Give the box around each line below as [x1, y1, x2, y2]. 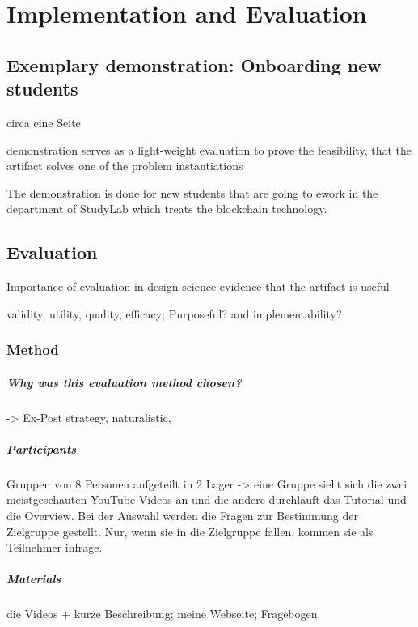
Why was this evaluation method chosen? [6, 373, 242, 390]
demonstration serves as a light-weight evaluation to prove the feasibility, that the [6, 141, 412, 158]
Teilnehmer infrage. [6, 539, 103, 556]
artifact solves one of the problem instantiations [6, 157, 243, 174]
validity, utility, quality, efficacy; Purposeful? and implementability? [6, 305, 342, 322]
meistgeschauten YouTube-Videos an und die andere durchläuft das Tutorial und [6, 491, 407, 508]
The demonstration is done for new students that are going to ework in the [6, 184, 378, 201]
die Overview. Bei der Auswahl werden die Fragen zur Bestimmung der [6, 507, 358, 524]
